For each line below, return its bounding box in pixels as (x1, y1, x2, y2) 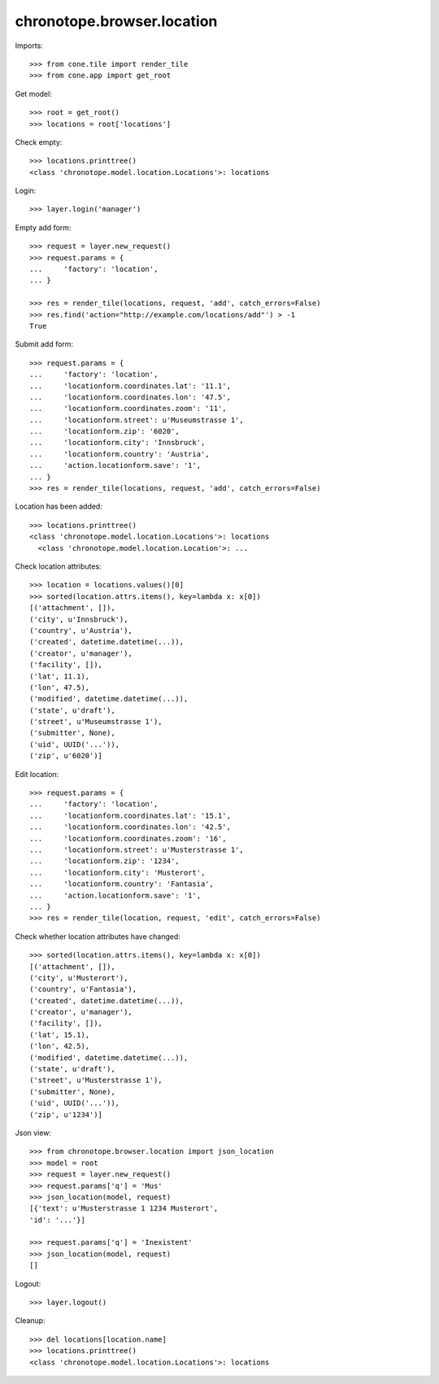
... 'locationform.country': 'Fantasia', (29, 880, 215, 888)
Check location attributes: (15, 561, 102, 571)
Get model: (15, 89, 52, 98)
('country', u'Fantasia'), (29, 985, 137, 994)
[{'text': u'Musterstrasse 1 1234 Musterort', (29, 1204, 219, 1213)
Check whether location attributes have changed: (15, 932, 180, 941)
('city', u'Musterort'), (29, 973, 128, 982)
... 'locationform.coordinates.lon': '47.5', (29, 392, 232, 402)
